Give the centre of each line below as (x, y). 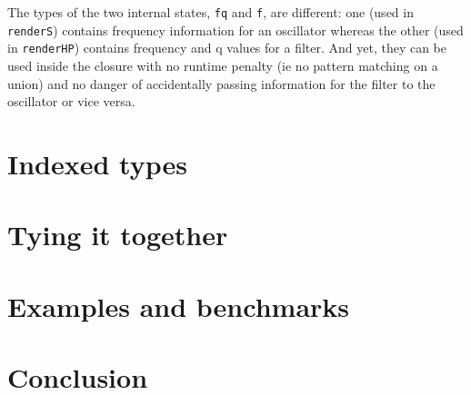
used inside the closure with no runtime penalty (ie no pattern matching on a (223, 65)
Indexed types (97, 163)
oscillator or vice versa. (71, 101)
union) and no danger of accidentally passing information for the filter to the (221, 83)
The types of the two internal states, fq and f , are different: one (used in (210, 12)
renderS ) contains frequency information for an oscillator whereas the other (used (235, 30)
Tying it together (118, 235)
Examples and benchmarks (179, 306)
